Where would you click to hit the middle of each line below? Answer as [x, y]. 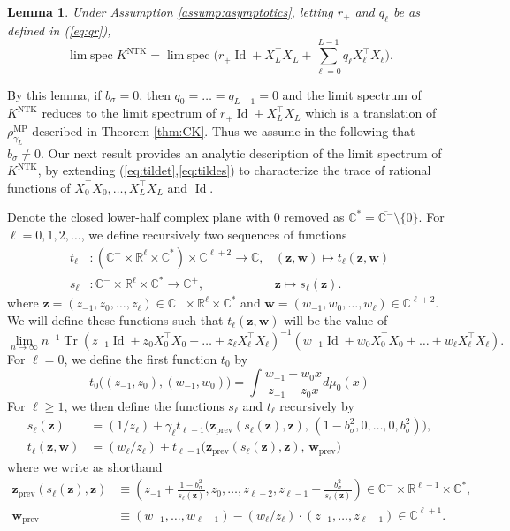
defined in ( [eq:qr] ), [59, 30]
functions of [39, 187]
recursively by [317, 405]
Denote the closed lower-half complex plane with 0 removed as [176, 217]
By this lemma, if [54, 94]
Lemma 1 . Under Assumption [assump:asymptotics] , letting [170, 11]
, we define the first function [141, 358]
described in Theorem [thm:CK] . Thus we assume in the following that [224, 130]
